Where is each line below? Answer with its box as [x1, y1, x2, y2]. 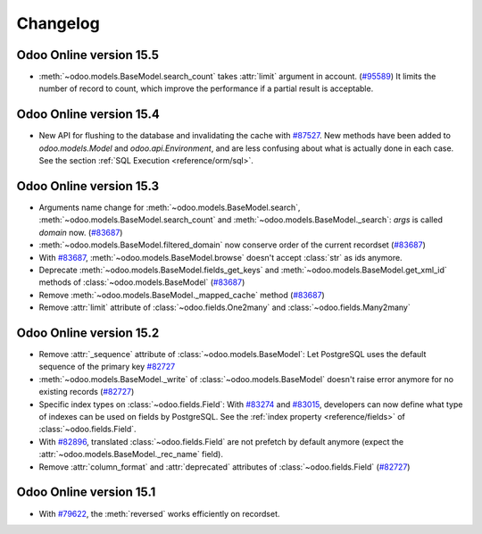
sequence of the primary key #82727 [38, 362, 176, 372]
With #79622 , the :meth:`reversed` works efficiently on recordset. [38, 508, 280, 519]
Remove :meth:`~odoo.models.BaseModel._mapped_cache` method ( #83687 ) [38, 289, 325, 300]
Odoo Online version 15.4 [16, 107, 160, 122]
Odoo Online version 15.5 [16, 47, 160, 63]
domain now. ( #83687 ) [38, 227, 123, 238]
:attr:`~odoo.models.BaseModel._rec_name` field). [38, 449, 223, 460]
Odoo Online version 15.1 [16, 485, 156, 500]
